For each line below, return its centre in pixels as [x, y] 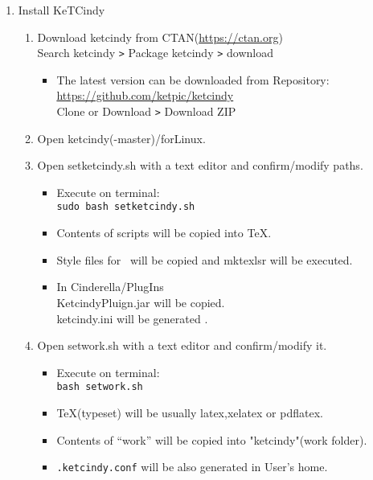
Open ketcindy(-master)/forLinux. [121, 138]
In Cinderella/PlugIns [110, 287]
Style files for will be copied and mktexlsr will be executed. [205, 259]
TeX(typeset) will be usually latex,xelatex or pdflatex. [190, 412]
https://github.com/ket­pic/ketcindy [145, 95]
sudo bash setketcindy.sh [126, 207]
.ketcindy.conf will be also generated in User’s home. [192, 467]
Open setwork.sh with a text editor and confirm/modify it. [182, 345]
